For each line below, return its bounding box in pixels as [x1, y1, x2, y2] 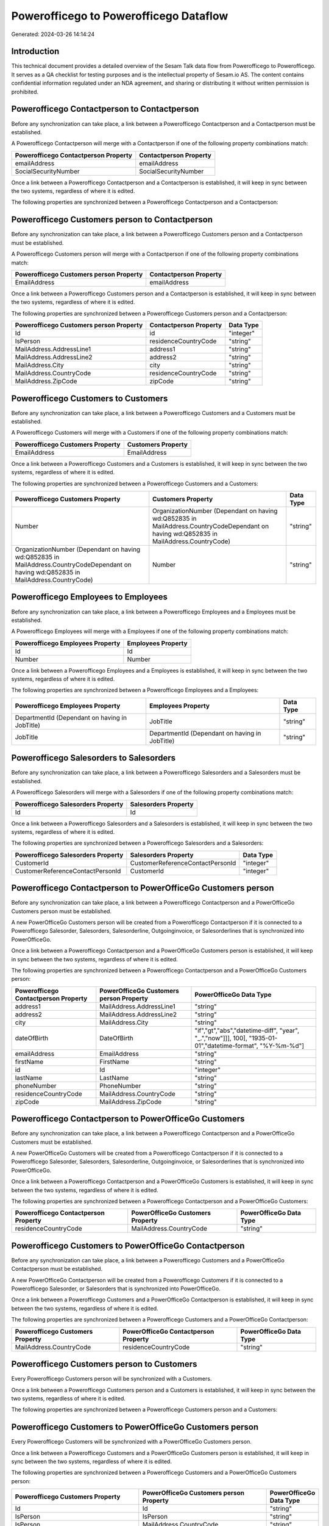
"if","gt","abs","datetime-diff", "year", [194, 1026, 300, 1035]
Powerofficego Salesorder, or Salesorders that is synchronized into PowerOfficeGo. [11, 1285, 221, 1292]
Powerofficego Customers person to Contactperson [11, 214, 213, 225]
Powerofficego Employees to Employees [11, 592, 168, 602]
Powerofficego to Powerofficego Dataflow [11, 9, 228, 23]
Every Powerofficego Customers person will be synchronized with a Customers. [11, 1375, 212, 1383]
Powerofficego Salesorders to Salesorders [11, 753, 176, 763]
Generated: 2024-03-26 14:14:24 [11, 31, 95, 38]
